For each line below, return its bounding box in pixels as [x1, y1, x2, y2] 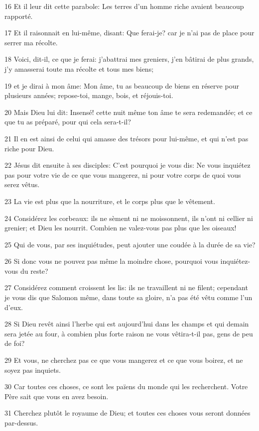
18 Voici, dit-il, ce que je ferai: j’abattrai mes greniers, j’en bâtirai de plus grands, [4, 54, 254, 64]
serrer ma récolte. [4, 37, 58, 47]
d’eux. [4, 302, 23, 312]
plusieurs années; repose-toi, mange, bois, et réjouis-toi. [4, 90, 173, 101]
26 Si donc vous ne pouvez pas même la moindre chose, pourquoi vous [4, 256, 218, 266]
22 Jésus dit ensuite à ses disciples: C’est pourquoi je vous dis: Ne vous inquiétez [4, 160, 251, 170]
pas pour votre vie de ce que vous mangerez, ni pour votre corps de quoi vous [4, 169, 241, 180]
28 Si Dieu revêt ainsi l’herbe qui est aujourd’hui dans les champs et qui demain [4, 319, 249, 329]
